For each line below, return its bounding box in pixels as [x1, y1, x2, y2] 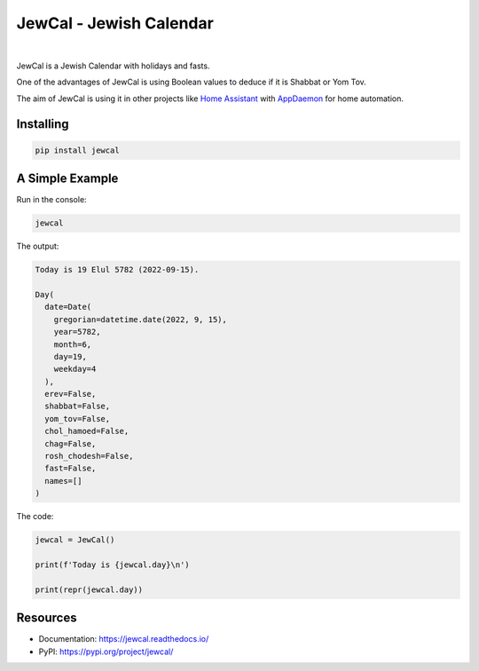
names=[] [44, 476, 82, 485]
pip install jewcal [35, 145, 120, 155]
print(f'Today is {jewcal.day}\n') [35, 559, 190, 570]
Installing [16, 116, 70, 131]
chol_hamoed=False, [44, 426, 130, 437]
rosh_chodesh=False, [44, 451, 134, 462]
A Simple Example [16, 171, 119, 186]
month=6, [53, 339, 92, 350]
